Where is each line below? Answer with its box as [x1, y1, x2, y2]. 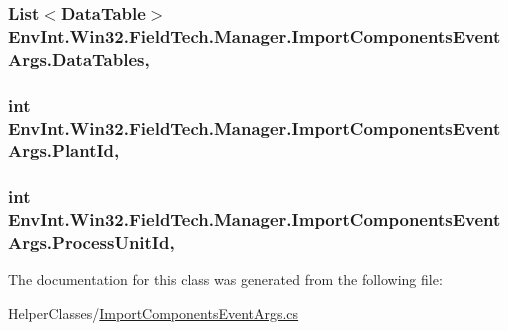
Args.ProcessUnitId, [8, 230, 175, 255]
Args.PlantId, [8, 138, 120, 163]
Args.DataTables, [8, 46, 150, 71]
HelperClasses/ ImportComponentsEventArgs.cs [8, 303, 299, 324]
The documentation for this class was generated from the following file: [8, 269, 443, 290]
